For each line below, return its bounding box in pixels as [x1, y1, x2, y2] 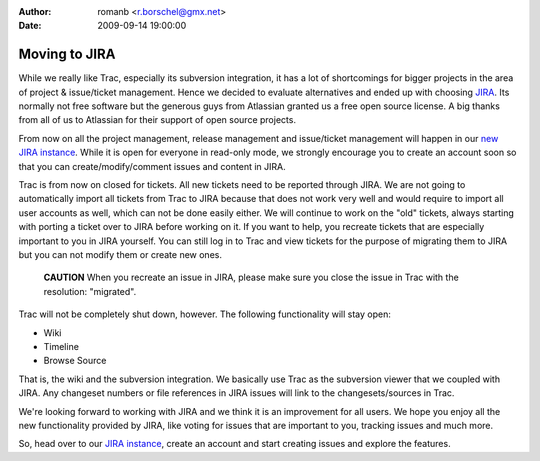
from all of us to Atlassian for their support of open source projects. [18, 114, 297, 126]
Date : [18, 20, 42, 32]
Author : [18, 6, 52, 17]
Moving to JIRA [18, 46, 116, 63]
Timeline [43, 340, 80, 352]
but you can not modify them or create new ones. [18, 248, 222, 260]
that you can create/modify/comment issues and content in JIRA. [18, 160, 286, 172]
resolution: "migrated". [43, 285, 137, 297]
